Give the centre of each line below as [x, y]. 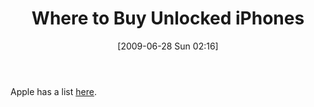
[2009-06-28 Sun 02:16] [168, 46]
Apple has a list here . [53, 91]
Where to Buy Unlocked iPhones [168, 18]
